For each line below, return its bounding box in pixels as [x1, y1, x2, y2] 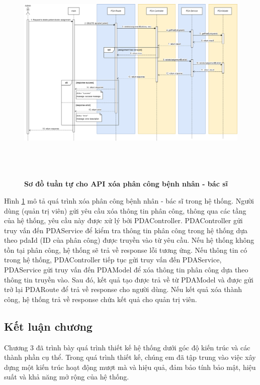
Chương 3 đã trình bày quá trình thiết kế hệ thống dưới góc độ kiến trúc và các [4, 342, 250, 352]
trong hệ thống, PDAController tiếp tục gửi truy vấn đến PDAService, [4, 254, 222, 265]
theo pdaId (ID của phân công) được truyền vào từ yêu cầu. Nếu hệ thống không [4, 235, 254, 245]
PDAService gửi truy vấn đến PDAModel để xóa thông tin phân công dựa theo [4, 264, 248, 275]
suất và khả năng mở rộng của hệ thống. [4, 371, 129, 382]
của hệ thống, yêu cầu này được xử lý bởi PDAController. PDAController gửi [4, 215, 243, 226]
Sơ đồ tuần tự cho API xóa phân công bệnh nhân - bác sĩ [24, 178, 228, 189]
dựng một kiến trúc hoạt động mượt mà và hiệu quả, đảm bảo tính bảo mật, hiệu [4, 361, 256, 372]
